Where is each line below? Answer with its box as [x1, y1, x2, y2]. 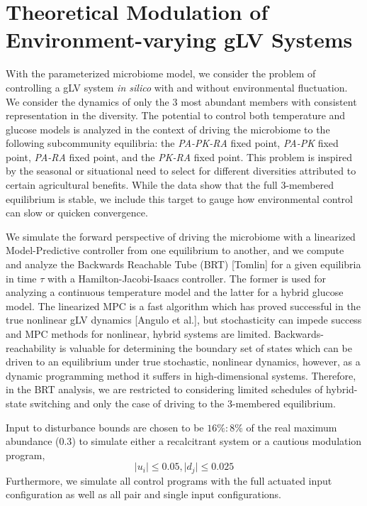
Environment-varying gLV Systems [6, 25, 353, 54]
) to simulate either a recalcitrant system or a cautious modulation [72, 434, 362, 449]
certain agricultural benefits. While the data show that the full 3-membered [6, 177, 334, 192]
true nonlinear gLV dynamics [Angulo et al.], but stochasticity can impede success [6, 312, 362, 327]
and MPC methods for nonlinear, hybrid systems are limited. [6, 326, 271, 341]
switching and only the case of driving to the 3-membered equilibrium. [30, 395, 336, 410]
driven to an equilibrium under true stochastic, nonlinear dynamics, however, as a [6, 354, 361, 369]
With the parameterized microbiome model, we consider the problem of [6, 66, 316, 81]
